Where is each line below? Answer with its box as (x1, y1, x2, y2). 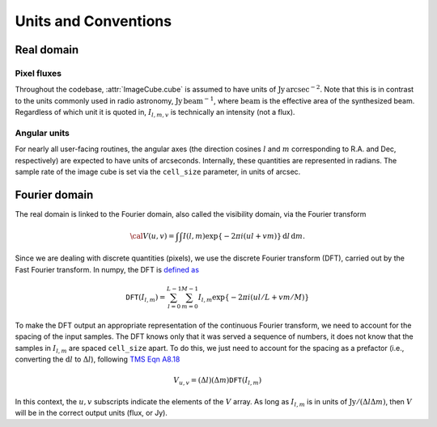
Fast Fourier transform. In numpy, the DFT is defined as (15, 264, 200, 274)
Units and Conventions (15, 12, 172, 30)
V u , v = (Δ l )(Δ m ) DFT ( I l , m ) (172, 376, 262, 387)
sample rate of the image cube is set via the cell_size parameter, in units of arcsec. (15, 167, 301, 177)
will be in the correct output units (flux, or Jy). (15, 408, 168, 418)
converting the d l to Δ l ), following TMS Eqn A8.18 (15, 354, 180, 364)
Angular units (15, 127, 70, 138)
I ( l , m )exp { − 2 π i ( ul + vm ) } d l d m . (182, 231, 305, 240)
